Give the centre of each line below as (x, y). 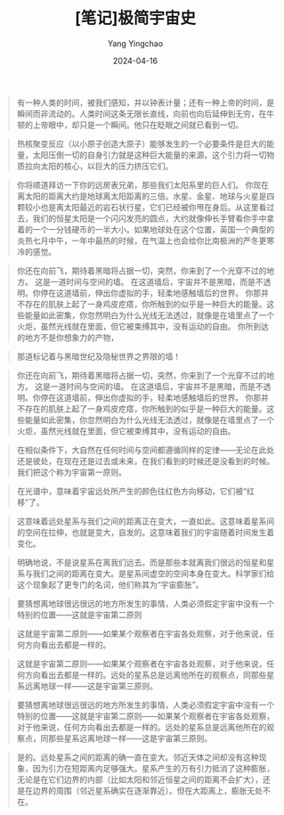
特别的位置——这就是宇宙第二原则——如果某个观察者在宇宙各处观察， (146, 716)
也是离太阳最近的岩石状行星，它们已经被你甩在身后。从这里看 (154, 207)
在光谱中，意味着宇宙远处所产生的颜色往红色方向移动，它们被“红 (135, 491)
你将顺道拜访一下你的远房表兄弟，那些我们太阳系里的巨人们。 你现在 (142, 184)
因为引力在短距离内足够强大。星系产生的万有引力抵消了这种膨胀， (154, 768)
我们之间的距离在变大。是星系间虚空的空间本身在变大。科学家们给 (154, 573)
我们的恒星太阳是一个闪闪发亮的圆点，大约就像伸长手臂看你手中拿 (154, 218)
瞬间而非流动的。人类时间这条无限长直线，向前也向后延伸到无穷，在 (142, 113)
